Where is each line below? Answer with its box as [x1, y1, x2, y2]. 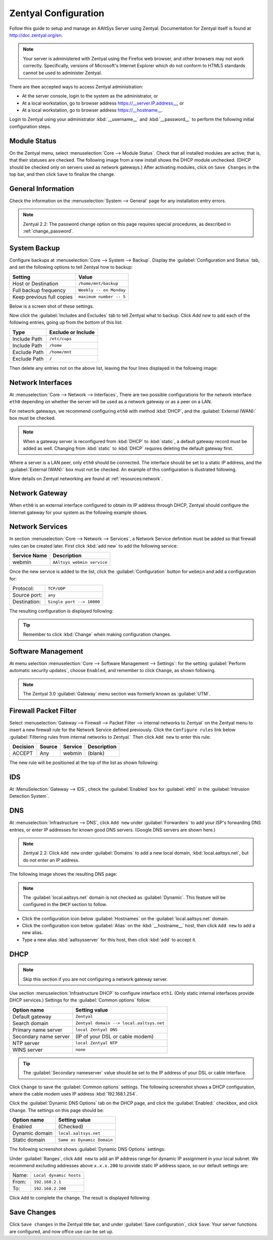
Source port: [12, 592, 42, 599]
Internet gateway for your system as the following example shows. [9, 509, 148, 515]
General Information [9, 184, 74, 193]
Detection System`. [9, 793, 50, 799]
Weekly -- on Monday [78, 288, 126, 293]
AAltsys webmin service [53, 559, 108, 565]
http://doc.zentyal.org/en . [9, 32, 63, 38]
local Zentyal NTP [75, 1040, 118, 1046]
